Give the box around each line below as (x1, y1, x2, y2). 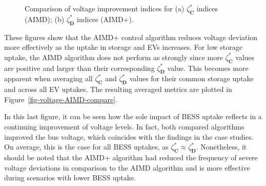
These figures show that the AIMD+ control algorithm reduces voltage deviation (4, 31, 258, 42)
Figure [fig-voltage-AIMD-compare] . (4, 94, 117, 104)
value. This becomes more (167, 62, 249, 73)
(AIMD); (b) (25, 13, 65, 24)
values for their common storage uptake (129, 73, 254, 84)
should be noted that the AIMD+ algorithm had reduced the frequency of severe (4, 152, 258, 162)
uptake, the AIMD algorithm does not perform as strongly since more (4, 51, 223, 62)
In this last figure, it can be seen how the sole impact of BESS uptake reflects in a (4, 111, 262, 122)
